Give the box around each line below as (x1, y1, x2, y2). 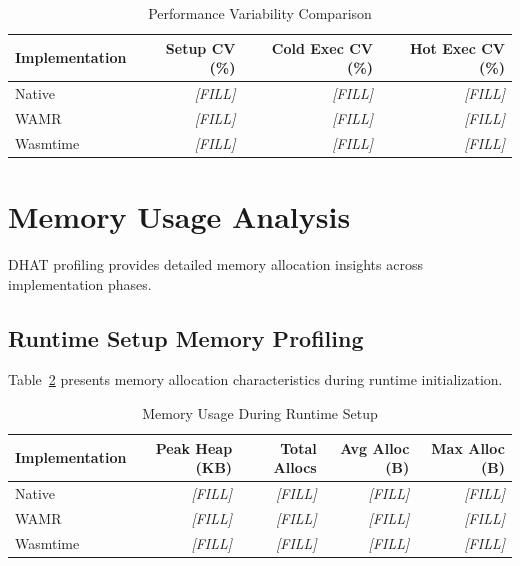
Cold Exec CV (271, 37, 373, 58)
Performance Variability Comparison (148, 3, 372, 23)
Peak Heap (155, 437, 233, 458)
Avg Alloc (340, 437, 410, 458)
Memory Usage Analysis (8, 196, 351, 236)
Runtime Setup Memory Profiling (8, 322, 364, 353)
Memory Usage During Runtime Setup (142, 402, 378, 423)
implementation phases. (8, 273, 152, 294)
